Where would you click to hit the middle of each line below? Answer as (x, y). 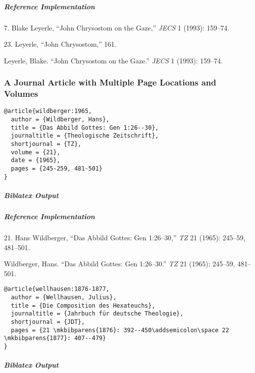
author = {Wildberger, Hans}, (60, 120)
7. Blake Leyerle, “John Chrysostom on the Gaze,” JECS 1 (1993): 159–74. (117, 27)
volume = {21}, (36, 152)
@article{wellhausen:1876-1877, (57, 289)
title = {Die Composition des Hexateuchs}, (83, 305)
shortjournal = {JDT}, (48, 322)
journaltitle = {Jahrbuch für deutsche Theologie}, (97, 314)
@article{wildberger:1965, (48, 111)
